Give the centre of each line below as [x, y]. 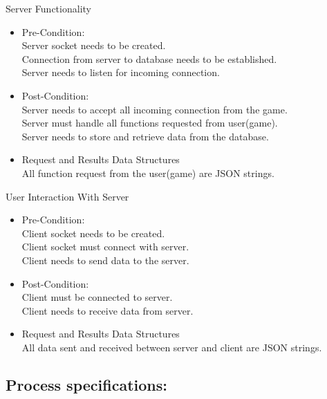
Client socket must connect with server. [105, 247]
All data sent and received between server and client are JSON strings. [172, 347]
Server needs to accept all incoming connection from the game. [155, 109]
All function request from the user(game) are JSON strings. [148, 173]
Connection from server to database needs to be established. [149, 58]
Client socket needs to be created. [93, 233]
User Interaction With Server [67, 196]
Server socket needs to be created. [94, 45]
